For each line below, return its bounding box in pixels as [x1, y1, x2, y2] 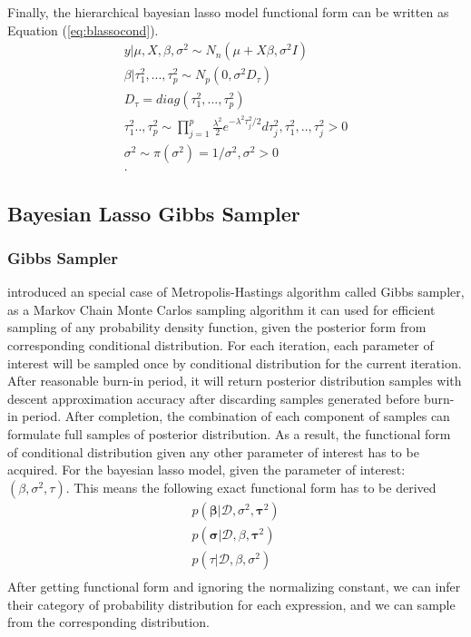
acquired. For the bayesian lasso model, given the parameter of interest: [7, 460, 406, 479]
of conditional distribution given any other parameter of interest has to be [7, 442, 419, 461]
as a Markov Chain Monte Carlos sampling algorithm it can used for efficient [7, 299, 436, 318]
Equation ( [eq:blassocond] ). [7, 20, 159, 39]
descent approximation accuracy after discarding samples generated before [7, 388, 420, 407]
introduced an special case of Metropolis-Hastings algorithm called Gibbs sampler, [7, 282, 465, 301]
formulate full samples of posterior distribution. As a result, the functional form [7, 425, 451, 443]
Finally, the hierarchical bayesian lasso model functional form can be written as [7, 3, 449, 21]
